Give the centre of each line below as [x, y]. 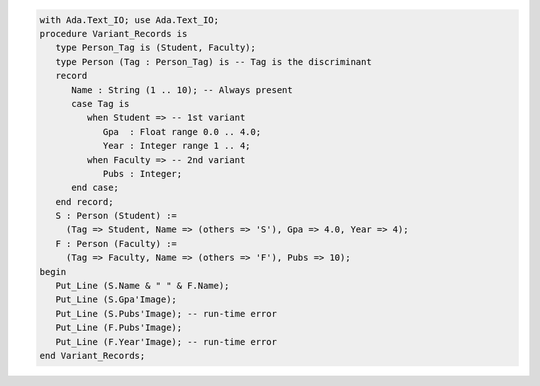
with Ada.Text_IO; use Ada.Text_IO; [129, 19]
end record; [84, 201]
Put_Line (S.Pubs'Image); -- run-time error [166, 313]
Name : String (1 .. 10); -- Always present [182, 89]
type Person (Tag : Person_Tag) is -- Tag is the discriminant [213, 61]
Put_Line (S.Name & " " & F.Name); [142, 286]
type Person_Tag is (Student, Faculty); [156, 48]
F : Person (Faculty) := [116, 243]
